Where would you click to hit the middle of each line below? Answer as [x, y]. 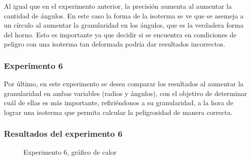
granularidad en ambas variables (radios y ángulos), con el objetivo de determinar [125, 93]
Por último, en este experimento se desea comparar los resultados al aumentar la [124, 84]
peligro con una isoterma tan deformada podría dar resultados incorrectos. [115, 44]
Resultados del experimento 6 [63, 134]
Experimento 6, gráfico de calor [70, 152]
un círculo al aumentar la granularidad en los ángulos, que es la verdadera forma [124, 25]
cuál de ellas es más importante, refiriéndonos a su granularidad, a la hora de [119, 103]
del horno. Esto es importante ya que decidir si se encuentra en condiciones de [120, 34]
